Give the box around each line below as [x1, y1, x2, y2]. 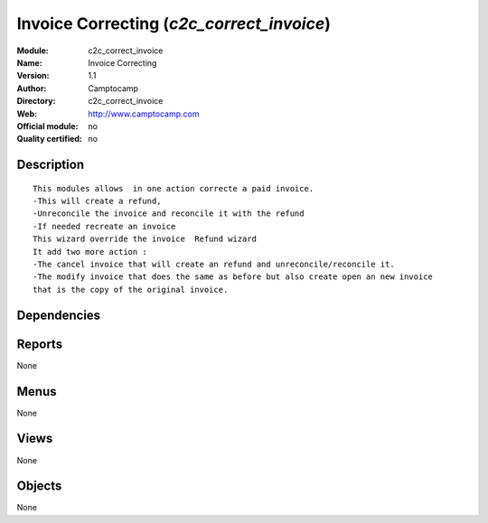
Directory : [16, 96, 56, 107]
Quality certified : [16, 134, 83, 145]
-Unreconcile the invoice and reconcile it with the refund [33, 209, 305, 219]
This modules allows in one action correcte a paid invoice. [33, 183, 314, 193]
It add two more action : [33, 247, 148, 257]
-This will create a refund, [33, 196, 162, 207]
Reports [16, 336, 63, 351]
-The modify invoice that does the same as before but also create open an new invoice [33, 272, 434, 282]
